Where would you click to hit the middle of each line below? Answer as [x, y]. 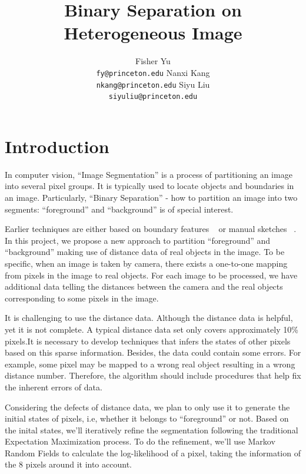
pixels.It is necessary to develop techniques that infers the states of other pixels [148, 341]
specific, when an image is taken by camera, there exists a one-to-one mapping [146, 263]
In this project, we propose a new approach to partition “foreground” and [138, 240]
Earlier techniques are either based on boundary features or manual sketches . [151, 229]
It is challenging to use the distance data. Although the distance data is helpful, [149, 318]
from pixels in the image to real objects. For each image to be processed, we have [151, 275]
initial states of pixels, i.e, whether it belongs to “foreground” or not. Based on [147, 418]
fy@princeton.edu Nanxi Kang [153, 72]
